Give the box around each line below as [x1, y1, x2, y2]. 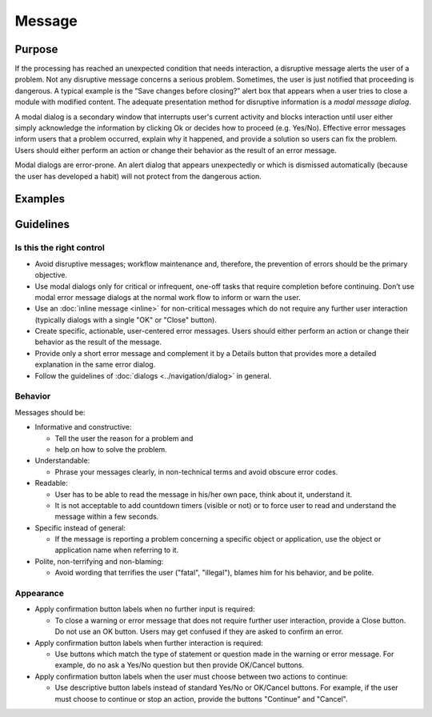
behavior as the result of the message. [34, 337, 162, 347]
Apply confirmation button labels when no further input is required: [34, 604, 255, 614]
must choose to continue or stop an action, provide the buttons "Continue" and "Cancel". [54, 694, 348, 703]
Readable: [34, 479, 68, 488]
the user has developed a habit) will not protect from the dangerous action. [14, 171, 262, 181]
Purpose [14, 42, 58, 56]
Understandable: [34, 456, 90, 466]
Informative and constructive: [34, 423, 132, 432]
